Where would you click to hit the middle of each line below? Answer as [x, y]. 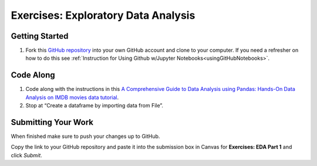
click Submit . [26, 155]
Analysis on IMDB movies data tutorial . [72, 97]
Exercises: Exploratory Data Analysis [103, 15]
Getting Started [40, 36]
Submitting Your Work [52, 122]
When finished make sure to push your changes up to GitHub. [85, 136]
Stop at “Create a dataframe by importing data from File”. [95, 106]
